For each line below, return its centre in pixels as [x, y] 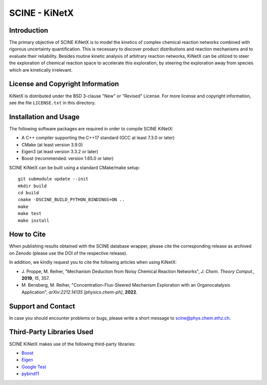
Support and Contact [42, 306]
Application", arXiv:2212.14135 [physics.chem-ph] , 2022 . [80, 292]
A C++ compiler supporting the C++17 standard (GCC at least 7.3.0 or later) [98, 138]
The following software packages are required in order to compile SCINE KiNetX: [91, 128]
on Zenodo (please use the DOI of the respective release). [68, 253]
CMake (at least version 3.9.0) [52, 145]
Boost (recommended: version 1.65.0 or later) [67, 159]
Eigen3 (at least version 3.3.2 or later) [60, 151]
